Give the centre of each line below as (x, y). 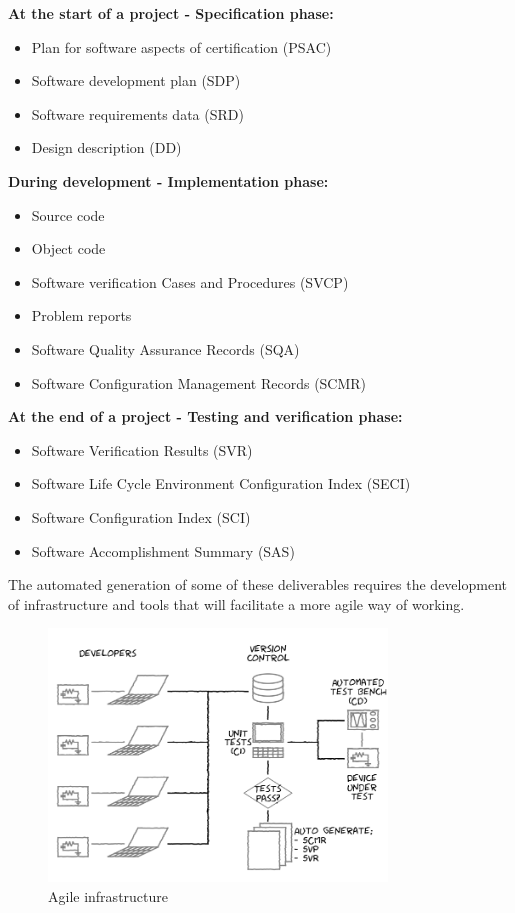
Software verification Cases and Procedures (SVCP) (190, 281)
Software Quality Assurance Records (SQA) (165, 348)
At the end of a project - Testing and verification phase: (205, 416)
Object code (68, 248)
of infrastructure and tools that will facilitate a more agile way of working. (236, 603)
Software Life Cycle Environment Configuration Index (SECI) (221, 483)
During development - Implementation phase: (168, 180)
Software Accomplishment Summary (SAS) (163, 550)
